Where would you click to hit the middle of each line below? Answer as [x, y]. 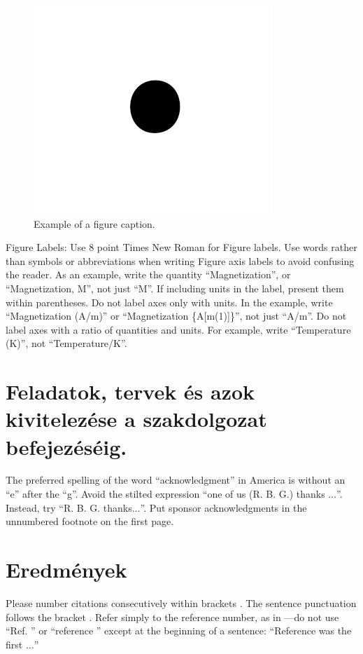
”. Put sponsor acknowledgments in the [223, 507]
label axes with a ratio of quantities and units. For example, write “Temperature [178, 329]
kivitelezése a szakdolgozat [136, 419]
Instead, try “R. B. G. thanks [69, 507]
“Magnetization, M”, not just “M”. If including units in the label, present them [175, 288]
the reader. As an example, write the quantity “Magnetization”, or [148, 274]
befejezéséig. [66, 446]
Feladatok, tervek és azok [130, 391]
